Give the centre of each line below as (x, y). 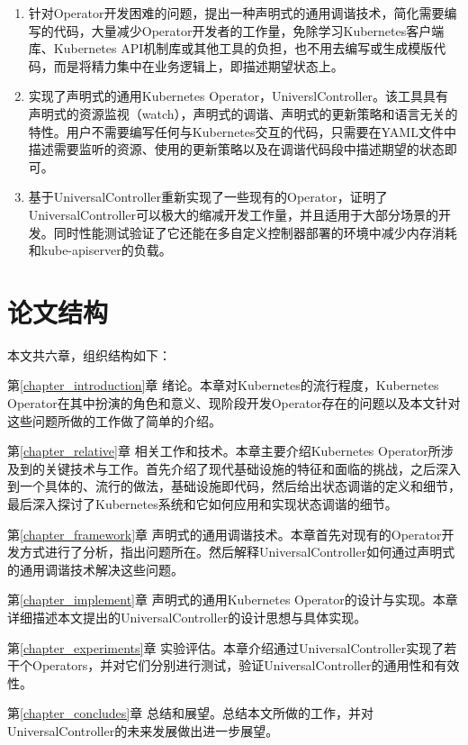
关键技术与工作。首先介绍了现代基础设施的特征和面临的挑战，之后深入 (252, 468)
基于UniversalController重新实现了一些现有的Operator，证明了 (208, 197)
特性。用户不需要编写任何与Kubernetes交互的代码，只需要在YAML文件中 (242, 131)
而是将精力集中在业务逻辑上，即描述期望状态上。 (198, 65)
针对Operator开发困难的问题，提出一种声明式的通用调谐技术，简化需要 (236, 13)
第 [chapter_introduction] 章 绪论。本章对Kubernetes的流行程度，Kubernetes (223, 385)
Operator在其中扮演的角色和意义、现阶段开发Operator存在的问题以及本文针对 (234, 403)
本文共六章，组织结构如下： (89, 354)
